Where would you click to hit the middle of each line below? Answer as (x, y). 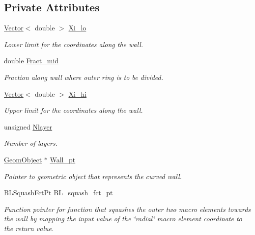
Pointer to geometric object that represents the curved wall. (93, 176)
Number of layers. (31, 143)
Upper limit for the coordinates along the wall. (73, 110)
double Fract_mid (31, 61)
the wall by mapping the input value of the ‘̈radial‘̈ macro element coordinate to (123, 219)
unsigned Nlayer (28, 126)
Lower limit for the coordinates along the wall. (74, 44)
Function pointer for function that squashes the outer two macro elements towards (127, 209)
